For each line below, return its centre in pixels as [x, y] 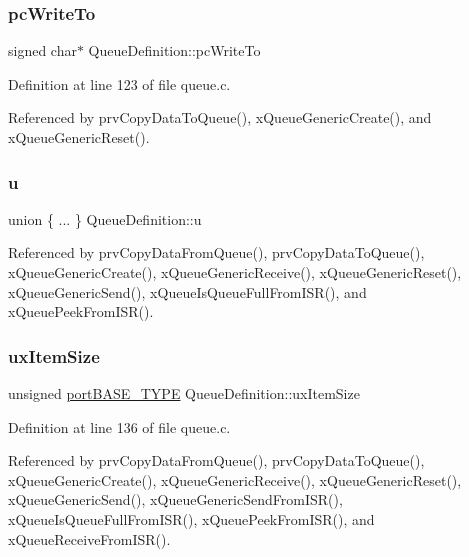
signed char [42, 50]
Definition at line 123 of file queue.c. [119, 83]
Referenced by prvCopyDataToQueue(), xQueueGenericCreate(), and [220, 117]
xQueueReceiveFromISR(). [89, 538]
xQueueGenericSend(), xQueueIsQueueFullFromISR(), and [187, 291]
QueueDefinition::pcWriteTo [174, 50]
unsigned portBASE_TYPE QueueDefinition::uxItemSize [184, 393]
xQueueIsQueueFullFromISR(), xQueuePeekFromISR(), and [191, 518]
